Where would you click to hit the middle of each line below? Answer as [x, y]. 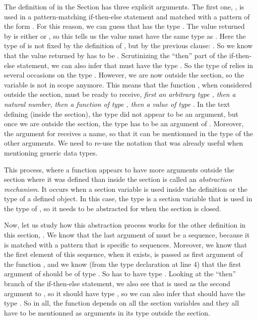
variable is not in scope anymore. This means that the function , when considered [128, 84]
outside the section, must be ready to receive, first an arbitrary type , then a [120, 94]
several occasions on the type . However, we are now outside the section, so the [124, 75]
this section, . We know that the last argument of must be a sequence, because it [127, 235]
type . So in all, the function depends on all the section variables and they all [122, 303]
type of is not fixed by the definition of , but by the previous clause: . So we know [128, 45]
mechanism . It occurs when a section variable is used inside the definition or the [126, 189]
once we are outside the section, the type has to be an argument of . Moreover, [124, 123]
